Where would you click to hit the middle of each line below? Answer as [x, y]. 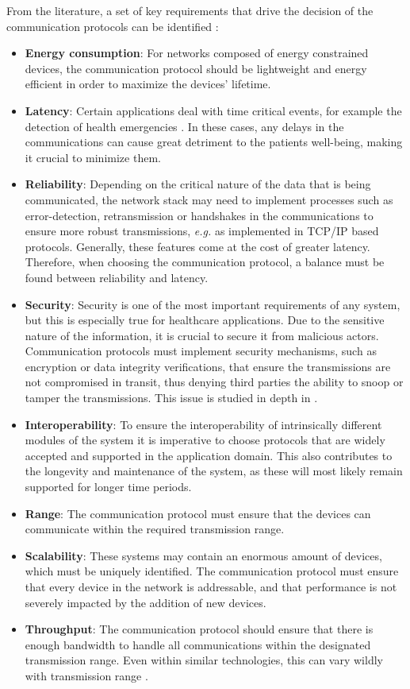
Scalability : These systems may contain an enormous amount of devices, [203, 555]
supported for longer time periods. [108, 487]
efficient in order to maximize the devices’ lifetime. [148, 84]
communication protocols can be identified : [113, 26]
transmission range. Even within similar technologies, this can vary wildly [204, 660]
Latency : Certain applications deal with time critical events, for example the [213, 110]
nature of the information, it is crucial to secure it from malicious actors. [202, 335]
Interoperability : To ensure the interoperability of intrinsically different [203, 424]
